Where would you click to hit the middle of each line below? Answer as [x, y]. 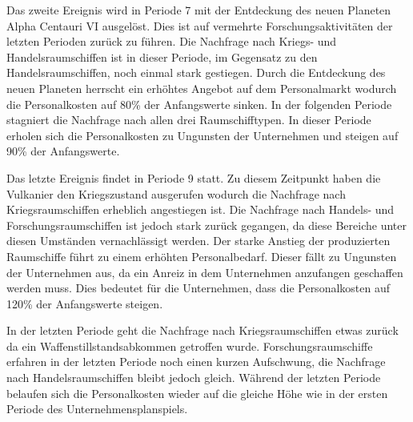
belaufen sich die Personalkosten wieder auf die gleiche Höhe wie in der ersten [197, 393]
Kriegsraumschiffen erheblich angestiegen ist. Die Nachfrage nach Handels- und [200, 209]
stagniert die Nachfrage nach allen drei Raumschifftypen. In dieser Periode [189, 120]
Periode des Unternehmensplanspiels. [97, 409]
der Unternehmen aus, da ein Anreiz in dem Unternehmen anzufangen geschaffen [205, 272]
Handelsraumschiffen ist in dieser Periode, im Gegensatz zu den [162, 56]
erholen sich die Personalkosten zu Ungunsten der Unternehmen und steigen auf [202, 135]
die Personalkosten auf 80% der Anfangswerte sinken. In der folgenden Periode [199, 104]
